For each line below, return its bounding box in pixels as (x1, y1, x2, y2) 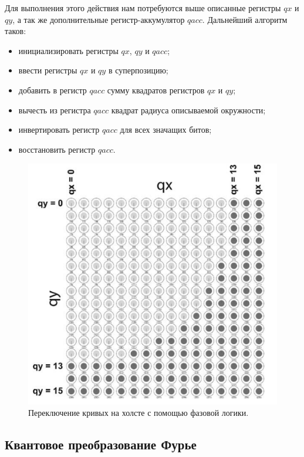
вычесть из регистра (18, 103, 91, 116)
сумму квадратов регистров (107, 83, 205, 96)
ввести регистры (18, 64, 77, 76)
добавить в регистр (18, 83, 87, 96)
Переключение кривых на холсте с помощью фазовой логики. (28, 406, 249, 419)
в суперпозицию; (108, 64, 168, 76)
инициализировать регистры (18, 44, 119, 56)
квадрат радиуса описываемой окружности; (111, 103, 266, 116)
